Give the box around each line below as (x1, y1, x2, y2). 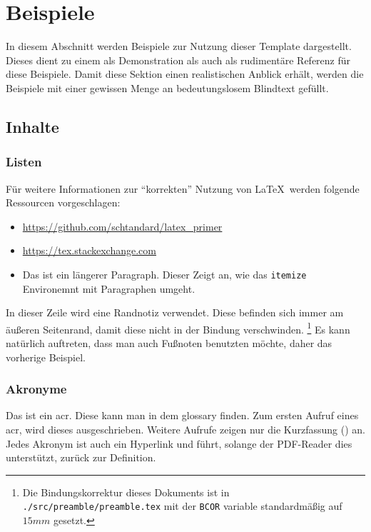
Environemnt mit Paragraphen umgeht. (22, 281, 195, 296)
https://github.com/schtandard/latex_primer (22, 219, 223, 234)
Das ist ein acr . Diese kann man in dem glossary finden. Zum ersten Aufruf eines (6, 408, 359, 423)
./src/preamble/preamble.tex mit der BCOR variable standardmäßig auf (22, 498, 342, 513)
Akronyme (6, 380, 67, 398)
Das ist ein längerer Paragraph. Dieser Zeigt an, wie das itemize (22, 266, 307, 281)
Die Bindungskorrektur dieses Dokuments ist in (22, 484, 230, 499)
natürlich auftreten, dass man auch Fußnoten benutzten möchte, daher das (6, 335, 332, 350)
